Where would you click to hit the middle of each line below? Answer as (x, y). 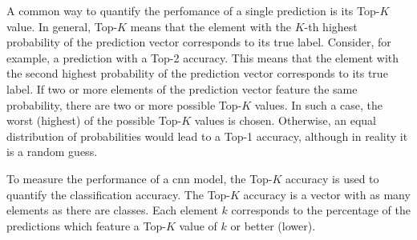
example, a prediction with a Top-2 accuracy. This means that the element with (203, 57)
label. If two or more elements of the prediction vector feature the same (182, 88)
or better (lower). (273, 225)
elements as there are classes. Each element (112, 210)
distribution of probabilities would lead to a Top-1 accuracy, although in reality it (207, 136)
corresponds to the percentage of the (321, 210)
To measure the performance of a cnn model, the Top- (140, 178)
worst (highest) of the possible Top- (94, 120)
